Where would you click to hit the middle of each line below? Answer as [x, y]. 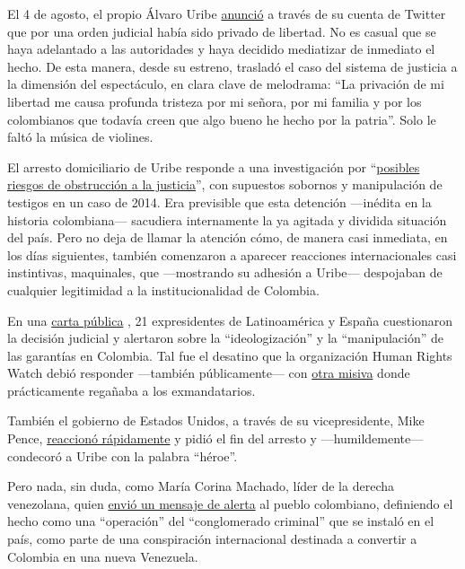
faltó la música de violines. [80, 137]
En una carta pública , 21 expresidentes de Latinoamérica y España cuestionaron [230, 320]
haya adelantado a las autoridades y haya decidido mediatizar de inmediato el [221, 49]
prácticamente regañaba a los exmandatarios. [132, 390]
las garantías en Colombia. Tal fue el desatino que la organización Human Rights [230, 355]
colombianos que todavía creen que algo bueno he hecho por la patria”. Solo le [222, 119]
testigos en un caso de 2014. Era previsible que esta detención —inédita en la [219, 201]
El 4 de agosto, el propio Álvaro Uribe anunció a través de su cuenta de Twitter [227, 13]
